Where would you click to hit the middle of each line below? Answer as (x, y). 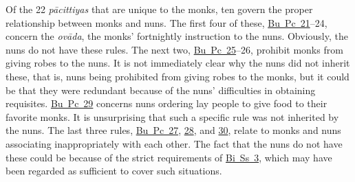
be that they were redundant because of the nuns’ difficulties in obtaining (161, 90)
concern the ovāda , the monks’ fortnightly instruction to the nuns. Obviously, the (177, 36)
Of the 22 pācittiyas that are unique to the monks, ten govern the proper (159, 9)
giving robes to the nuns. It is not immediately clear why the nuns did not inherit (178, 63)
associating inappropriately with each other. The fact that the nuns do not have (174, 143)
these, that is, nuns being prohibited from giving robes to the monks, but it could (177, 76)
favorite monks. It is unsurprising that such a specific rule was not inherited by (172, 116)
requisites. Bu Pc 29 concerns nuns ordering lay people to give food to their (166, 103)
